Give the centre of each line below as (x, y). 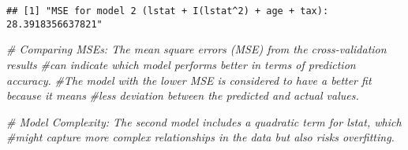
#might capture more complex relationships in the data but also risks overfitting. (200, 137)
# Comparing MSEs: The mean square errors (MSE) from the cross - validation (197, 49)
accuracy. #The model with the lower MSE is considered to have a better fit (189, 80)
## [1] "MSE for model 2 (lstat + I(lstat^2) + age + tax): (168, 11)
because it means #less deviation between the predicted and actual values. (183, 95)
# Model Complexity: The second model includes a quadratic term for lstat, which (204, 121)
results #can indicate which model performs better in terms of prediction (181, 64)
